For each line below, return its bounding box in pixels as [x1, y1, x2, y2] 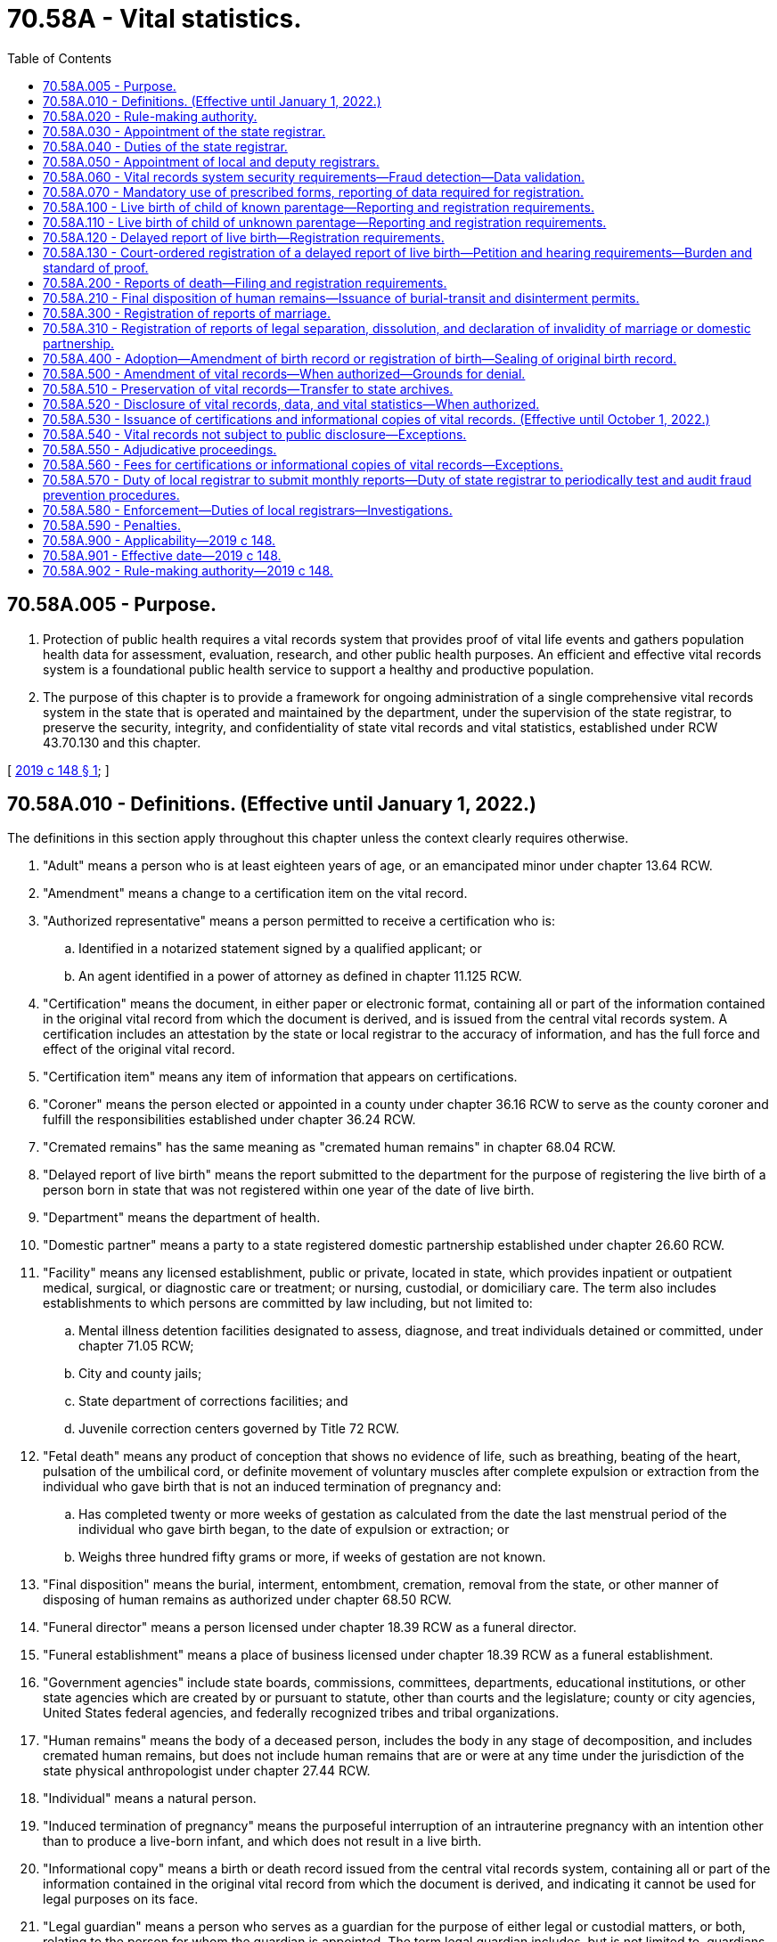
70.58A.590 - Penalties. [43, 517, 181, 533]
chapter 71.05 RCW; [78, 1338, 194, 1354]
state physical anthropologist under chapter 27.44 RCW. [43, 1763, 371, 1779]
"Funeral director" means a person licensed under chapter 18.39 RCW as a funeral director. [43, 1620, 577, 1636]
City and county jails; [78, 1366, 202, 1382]
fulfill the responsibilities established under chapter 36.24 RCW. [43, 1112, 416, 1128]
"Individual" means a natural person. [43, 1791, 257, 1807]
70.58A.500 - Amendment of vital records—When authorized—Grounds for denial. [43, 365, 526, 381]
